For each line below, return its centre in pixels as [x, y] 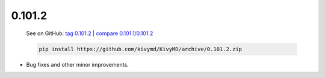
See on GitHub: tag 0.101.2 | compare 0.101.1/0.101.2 [90, 33]
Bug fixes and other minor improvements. [77, 64]
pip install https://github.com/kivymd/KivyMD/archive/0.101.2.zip [141, 49]
